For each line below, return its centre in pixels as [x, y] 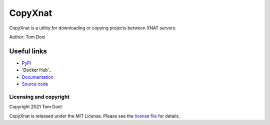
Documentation [37, 77]
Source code [35, 84]
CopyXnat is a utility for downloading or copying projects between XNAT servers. [93, 28]
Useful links [28, 51]
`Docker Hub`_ [36, 70]
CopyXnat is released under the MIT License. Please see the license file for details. [94, 116]
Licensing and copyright [39, 97]
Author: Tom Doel [27, 37]
